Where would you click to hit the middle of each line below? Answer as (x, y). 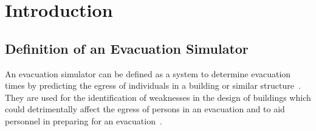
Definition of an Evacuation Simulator (127, 48)
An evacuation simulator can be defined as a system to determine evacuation (148, 73)
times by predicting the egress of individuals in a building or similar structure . (153, 85)
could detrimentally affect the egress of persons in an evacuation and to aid (145, 109)
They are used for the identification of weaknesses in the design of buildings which (158, 97)
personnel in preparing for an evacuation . (84, 120)
